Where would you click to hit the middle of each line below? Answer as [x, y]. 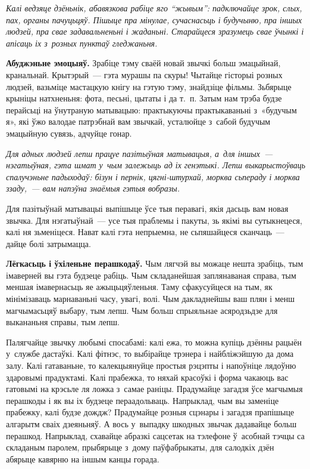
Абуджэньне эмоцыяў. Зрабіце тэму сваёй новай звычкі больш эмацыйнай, [143, 63]
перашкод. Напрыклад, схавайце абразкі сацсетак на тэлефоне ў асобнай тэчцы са [155, 435]
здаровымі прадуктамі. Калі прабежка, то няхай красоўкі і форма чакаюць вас [147, 377]
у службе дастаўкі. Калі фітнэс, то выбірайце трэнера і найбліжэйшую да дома [150, 354]
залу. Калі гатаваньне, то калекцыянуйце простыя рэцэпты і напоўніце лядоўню [151, 365]
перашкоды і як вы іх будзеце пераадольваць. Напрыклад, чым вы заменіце [143, 400]
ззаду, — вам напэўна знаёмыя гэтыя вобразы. [93, 188]
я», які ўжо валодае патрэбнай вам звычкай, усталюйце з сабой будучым [138, 121]
